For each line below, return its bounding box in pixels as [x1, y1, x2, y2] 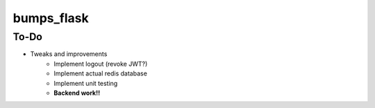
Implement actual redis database [53, 69, 147, 78]
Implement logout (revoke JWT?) [53, 60, 148, 68]
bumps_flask [12, 10, 90, 26]
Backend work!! [53, 89, 101, 97]
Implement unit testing [53, 79, 118, 87]
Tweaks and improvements [30, 50, 108, 58]
